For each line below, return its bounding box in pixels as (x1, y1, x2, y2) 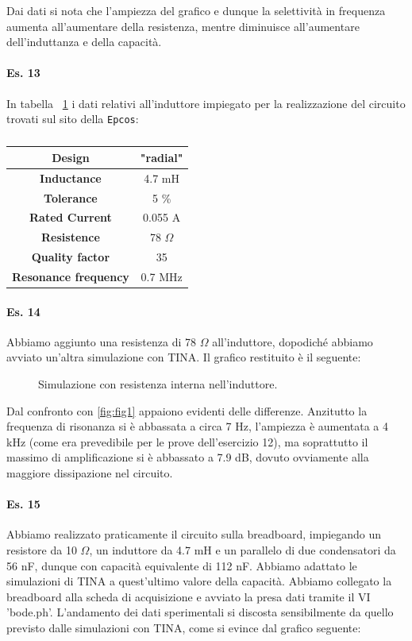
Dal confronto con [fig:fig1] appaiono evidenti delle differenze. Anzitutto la (6, 402, 368, 419)
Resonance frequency (12, 268, 129, 284)
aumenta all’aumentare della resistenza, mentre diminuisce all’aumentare (6, 17, 360, 34)
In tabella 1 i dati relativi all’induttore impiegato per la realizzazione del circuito (6, 95, 406, 111)
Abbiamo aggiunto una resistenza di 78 (6, 333, 196, 349)
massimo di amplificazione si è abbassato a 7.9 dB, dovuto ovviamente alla (6, 449, 369, 465)
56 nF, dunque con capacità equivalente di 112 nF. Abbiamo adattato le (6, 557, 357, 573)
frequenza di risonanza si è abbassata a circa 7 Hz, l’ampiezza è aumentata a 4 (6, 418, 389, 434)
